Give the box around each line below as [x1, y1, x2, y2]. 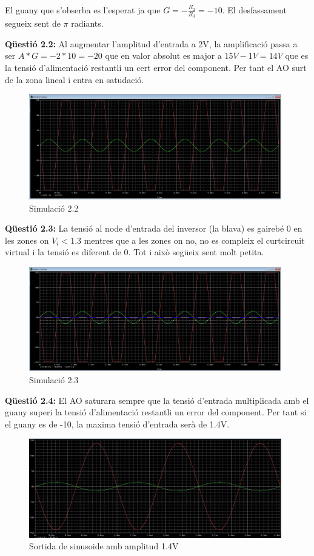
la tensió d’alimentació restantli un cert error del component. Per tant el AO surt [5, 61, 307, 74]
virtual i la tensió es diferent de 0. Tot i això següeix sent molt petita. [5, 246, 264, 258]
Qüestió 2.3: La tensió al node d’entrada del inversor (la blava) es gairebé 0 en [5, 222, 302, 235]
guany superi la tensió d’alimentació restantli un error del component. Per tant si [5, 406, 307, 418]
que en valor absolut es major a [105, 49, 222, 62]
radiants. [71, 17, 104, 30]
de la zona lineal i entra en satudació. [5, 73, 144, 85]
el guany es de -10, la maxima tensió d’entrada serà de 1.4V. [5, 417, 230, 430]
